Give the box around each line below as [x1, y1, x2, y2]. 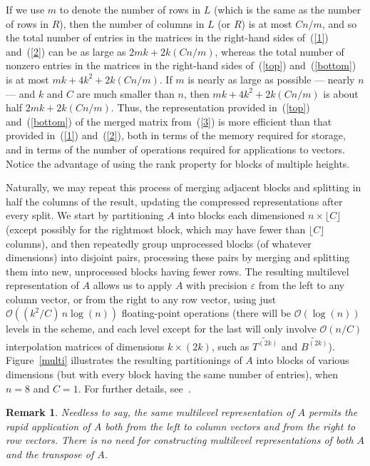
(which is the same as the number [213, 2, 361, 16]
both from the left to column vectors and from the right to [105, 418, 356, 433]
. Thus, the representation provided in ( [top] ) [111, 100, 310, 115]
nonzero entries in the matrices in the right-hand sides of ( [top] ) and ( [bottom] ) [6, 58, 356, 73]
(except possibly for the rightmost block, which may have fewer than [6, 221, 306, 236]
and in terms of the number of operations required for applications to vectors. [6, 141, 345, 156]
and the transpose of [6, 446, 94, 461]
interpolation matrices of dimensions [6, 338, 165, 353]
